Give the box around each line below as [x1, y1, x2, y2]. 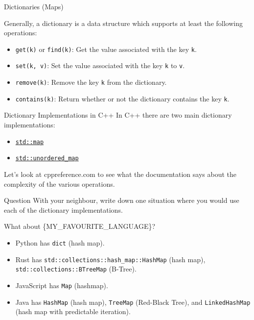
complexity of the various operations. [4, 178, 115, 189]
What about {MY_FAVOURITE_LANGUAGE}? [4, 221, 156, 231]
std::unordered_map [15, 155, 79, 162]
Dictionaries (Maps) [4, 1, 64, 11]
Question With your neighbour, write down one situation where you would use [4, 195, 239, 205]
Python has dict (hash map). [15, 237, 105, 247]
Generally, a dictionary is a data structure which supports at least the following [4, 18, 243, 28]
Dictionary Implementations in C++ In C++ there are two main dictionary [4, 110, 232, 120]
